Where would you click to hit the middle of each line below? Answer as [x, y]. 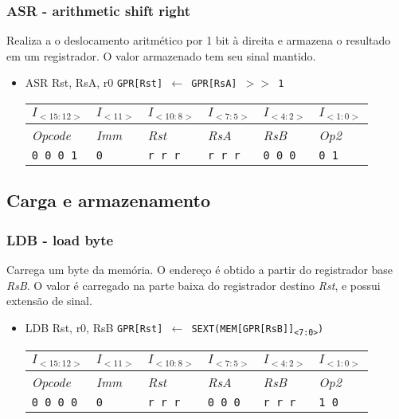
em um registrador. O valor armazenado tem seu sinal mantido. [161, 55]
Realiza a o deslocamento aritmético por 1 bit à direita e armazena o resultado [199, 40]
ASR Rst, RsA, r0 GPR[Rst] [94, 82]
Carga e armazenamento [109, 200]
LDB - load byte [60, 239]
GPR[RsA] [214, 84]
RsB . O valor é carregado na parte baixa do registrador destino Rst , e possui [194, 285]
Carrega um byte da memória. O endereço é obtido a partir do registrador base [200, 269]
